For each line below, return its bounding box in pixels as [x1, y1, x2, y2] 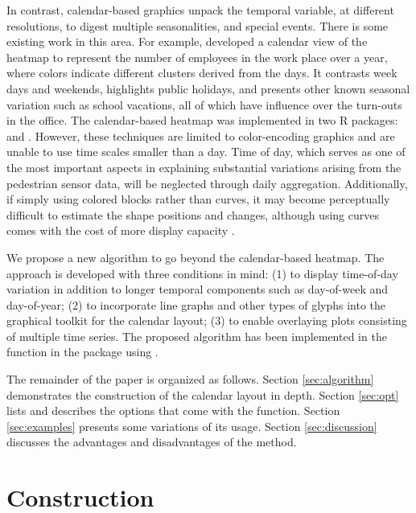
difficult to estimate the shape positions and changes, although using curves [6, 206, 379, 223]
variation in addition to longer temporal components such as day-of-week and [6, 281, 389, 298]
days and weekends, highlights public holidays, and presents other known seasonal [6, 80, 410, 96]
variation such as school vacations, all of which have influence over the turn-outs [6, 96, 402, 113]
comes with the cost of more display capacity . [6, 222, 235, 239]
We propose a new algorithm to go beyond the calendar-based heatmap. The [6, 248, 385, 265]
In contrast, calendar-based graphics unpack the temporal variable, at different [6, 2, 394, 18]
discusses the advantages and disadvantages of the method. [6, 433, 297, 450]
